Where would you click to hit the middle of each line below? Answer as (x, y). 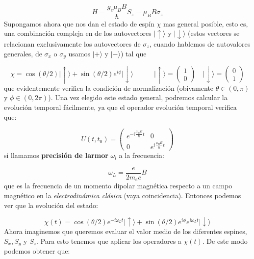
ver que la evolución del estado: (51, 205)
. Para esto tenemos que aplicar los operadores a (109, 241)
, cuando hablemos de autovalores (200, 43)
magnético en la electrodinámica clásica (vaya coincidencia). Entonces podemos (123, 195)
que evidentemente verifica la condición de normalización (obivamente (109, 88)
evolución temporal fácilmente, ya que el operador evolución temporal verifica (120, 107)
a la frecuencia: (141, 155)
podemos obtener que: (37, 251)
